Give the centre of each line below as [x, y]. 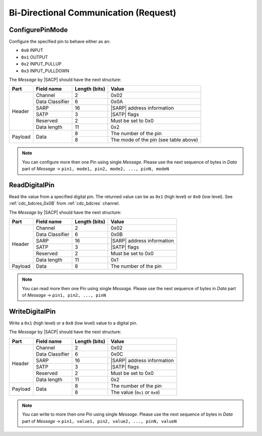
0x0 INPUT [32, 50]
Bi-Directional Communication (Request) [93, 13]
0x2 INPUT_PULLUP [41, 64]
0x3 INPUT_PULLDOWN [45, 71]
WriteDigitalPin [32, 311]
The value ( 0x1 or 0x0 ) [135, 392]
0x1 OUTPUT [34, 57]
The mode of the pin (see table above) [155, 140]
